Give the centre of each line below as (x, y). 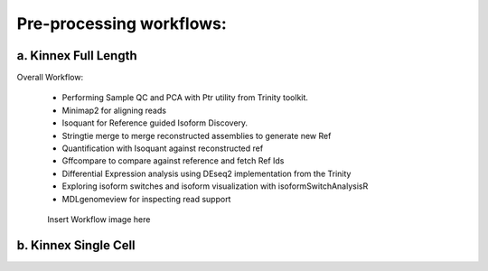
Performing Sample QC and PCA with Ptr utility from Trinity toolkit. (185, 98)
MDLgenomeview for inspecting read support (146, 199)
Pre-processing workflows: (122, 23)
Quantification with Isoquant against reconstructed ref (163, 148)
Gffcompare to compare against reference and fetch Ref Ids (173, 161)
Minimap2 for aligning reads (114, 110)
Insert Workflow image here (99, 219)
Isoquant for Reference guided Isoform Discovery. (155, 123)
